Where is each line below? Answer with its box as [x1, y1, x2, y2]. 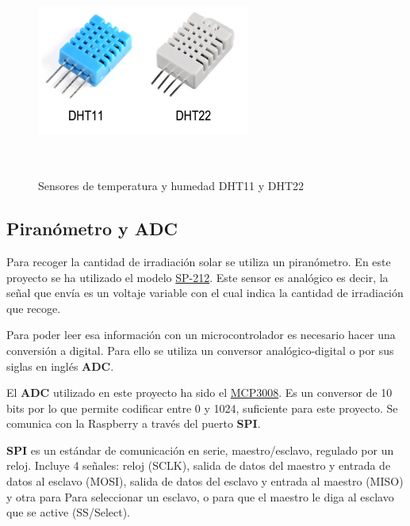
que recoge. [6, 299, 61, 316]
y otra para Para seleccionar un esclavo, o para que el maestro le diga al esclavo [6, 488, 394, 505]
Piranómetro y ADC [6, 216, 178, 241]
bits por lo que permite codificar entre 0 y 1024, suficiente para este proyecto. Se [6, 399, 398, 416]
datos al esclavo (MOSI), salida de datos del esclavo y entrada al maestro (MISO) [6, 473, 404, 490]
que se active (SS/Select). [6, 504, 131, 520]
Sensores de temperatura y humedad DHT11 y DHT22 [38, 177, 305, 194]
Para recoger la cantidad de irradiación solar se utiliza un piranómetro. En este [6, 253, 391, 269]
